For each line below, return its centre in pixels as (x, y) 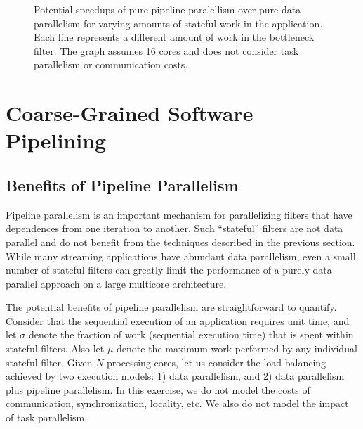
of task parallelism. (47, 417)
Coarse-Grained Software (130, 113)
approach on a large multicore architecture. (133, 283)
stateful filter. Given (49, 362)
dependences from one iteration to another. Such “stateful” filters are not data (174, 228)
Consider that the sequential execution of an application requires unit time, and (178, 320)
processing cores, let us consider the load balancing (217, 362)
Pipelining (56, 140)
